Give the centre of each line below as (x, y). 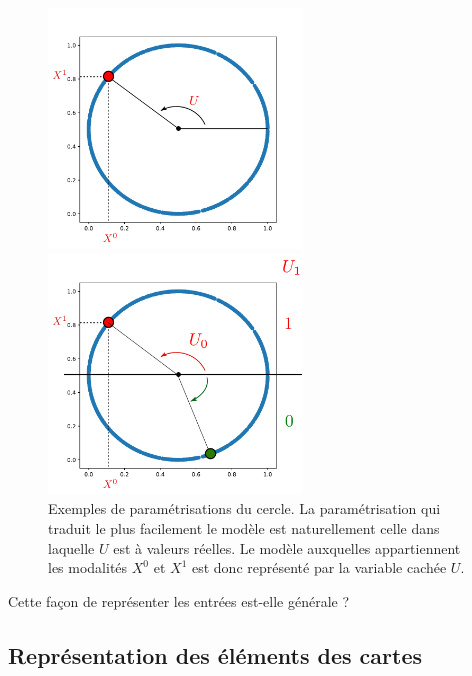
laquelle (71, 547)
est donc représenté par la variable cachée (319, 567)
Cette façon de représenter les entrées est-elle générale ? (179, 600)
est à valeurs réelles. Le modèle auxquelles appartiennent (287, 547)
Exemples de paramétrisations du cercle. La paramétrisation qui (244, 508)
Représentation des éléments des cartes (215, 654)
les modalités (88, 567)
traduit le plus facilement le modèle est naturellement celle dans (244, 528)
